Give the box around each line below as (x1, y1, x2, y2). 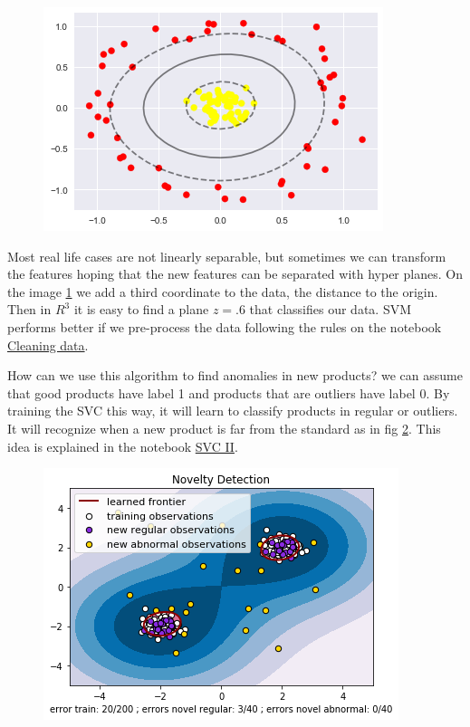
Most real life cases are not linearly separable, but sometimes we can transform (7, 246, 446, 265)
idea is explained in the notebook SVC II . (7, 436, 238, 455)
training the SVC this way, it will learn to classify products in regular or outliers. (7, 401, 458, 420)
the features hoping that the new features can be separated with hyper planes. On (7, 264, 463, 283)
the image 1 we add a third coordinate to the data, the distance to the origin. (7, 282, 438, 301)
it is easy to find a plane (73, 300, 209, 319)
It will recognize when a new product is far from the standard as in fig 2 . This (7, 418, 441, 437)
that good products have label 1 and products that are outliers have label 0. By (7, 383, 450, 402)
